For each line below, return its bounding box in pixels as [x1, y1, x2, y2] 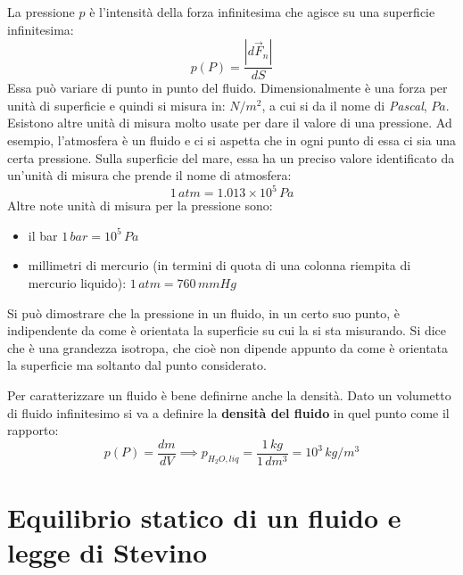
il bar [28, 226, 58, 244]
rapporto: [7, 421, 59, 439]
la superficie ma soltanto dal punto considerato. [7, 356, 267, 374]
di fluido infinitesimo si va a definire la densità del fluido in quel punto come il [7, 403, 450, 422]
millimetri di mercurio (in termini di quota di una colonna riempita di [28, 256, 411, 275]
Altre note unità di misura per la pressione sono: [7, 196, 273, 215]
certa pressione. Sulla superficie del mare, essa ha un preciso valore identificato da [7, 148, 455, 167]
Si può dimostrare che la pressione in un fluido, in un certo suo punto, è [7, 303, 400, 322]
